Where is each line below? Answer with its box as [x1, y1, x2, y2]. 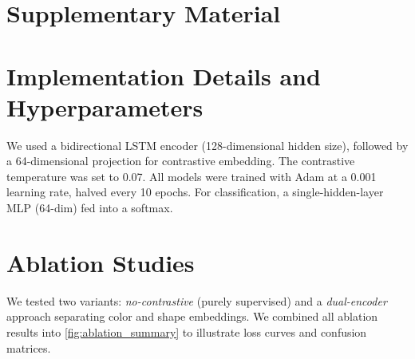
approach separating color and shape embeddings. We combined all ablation [6, 308, 378, 325]
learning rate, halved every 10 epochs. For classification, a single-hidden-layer [6, 183, 384, 200]
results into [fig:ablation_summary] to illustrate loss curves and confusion [6, 323, 367, 340]
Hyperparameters [6, 90, 204, 123]
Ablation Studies [6, 246, 195, 278]
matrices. [6, 339, 51, 356]
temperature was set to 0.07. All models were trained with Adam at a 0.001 [6, 168, 377, 184]
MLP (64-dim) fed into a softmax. [6, 199, 173, 216]
